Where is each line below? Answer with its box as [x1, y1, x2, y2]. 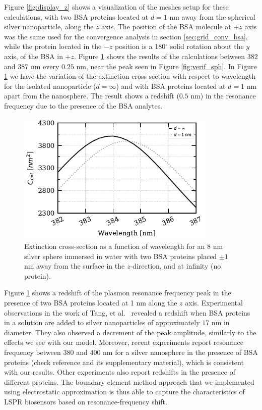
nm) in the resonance [190, 90, 256, 101]
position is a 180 [115, 41, 166, 52]
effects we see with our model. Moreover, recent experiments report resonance [4, 337, 243, 347]
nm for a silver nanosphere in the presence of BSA [103, 347, 258, 357]
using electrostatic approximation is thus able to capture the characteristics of [4, 386, 245, 397]
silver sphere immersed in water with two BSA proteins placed [24, 250, 217, 261]
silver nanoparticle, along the [4, 21, 94, 32]
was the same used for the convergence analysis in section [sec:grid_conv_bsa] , [4, 31, 248, 41]
